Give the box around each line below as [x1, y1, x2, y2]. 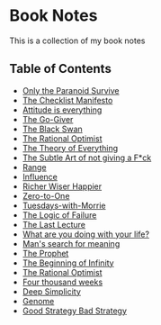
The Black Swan [22, 123, 83, 134]
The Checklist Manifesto [22, 95, 113, 105]
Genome [22, 295, 55, 306]
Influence [22, 171, 58, 182]
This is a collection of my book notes [9, 35, 146, 46]
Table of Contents [9, 61, 112, 77]
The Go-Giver [22, 113, 74, 124]
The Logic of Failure [22, 209, 97, 221]
